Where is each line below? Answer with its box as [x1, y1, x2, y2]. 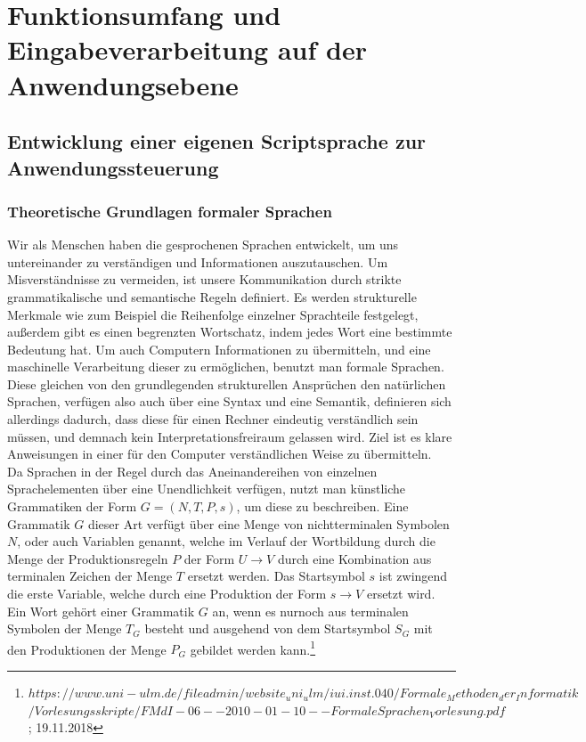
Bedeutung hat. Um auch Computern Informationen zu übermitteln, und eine [7, 339, 431, 358]
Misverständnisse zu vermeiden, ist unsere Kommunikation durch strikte [7, 270, 402, 289]
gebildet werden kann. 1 [190, 637, 316, 658]
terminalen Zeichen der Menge [7, 567, 173, 585]
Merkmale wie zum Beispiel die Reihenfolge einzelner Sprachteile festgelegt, [7, 305, 419, 323]
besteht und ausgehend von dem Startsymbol [144, 619, 391, 638]
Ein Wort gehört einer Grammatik [7, 601, 195, 620]
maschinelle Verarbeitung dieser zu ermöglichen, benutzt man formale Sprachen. [7, 357, 444, 376]
